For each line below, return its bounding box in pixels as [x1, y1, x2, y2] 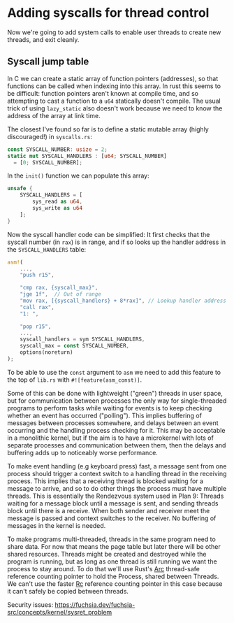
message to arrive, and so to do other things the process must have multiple [7, 484, 227, 492]
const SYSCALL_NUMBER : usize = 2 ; [7, 145, 108, 153]
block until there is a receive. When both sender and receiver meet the [7, 506, 210, 515]
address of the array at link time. [7, 111, 101, 120]
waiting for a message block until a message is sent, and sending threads [7, 499, 219, 508]
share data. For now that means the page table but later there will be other [7, 542, 221, 550]
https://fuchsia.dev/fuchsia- [54, 600, 136, 609]
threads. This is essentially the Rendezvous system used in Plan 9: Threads [7, 492, 224, 500]
